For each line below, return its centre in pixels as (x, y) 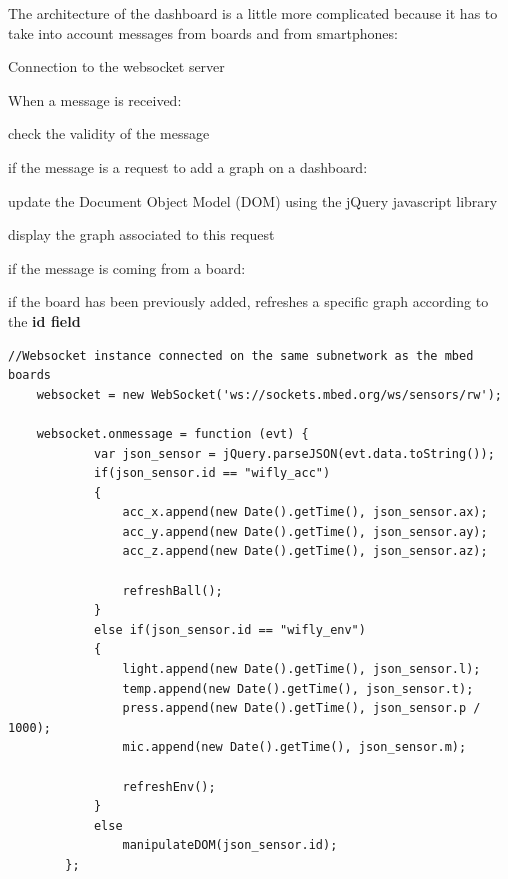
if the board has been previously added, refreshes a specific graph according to (248, 301)
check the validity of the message (109, 133)
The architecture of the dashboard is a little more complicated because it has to (253, 13)
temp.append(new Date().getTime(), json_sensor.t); (298, 688)
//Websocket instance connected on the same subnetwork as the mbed (241, 355)
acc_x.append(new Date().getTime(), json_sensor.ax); (305, 512)
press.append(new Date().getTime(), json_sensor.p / (301, 708)
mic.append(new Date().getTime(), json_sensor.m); (294, 747)
